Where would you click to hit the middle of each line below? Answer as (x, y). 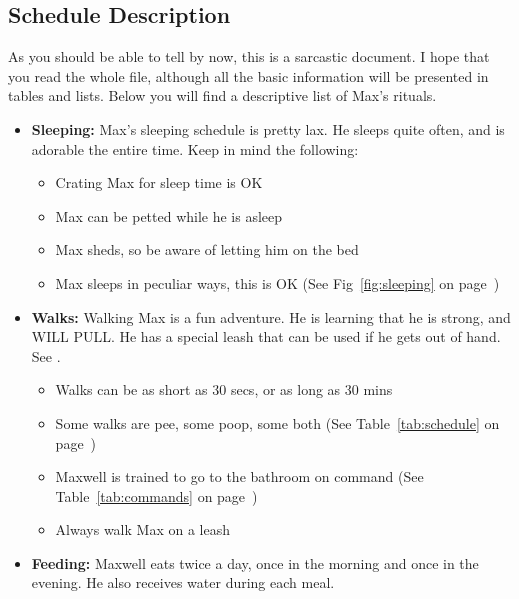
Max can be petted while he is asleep (169, 215)
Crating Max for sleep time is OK (159, 182)
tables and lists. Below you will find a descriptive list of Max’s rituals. (222, 95)
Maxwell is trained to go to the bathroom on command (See (239, 476)
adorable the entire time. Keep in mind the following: (195, 148)
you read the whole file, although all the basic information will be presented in (248, 75)
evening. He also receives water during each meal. (183, 582)
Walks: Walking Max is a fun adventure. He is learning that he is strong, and (271, 316)
